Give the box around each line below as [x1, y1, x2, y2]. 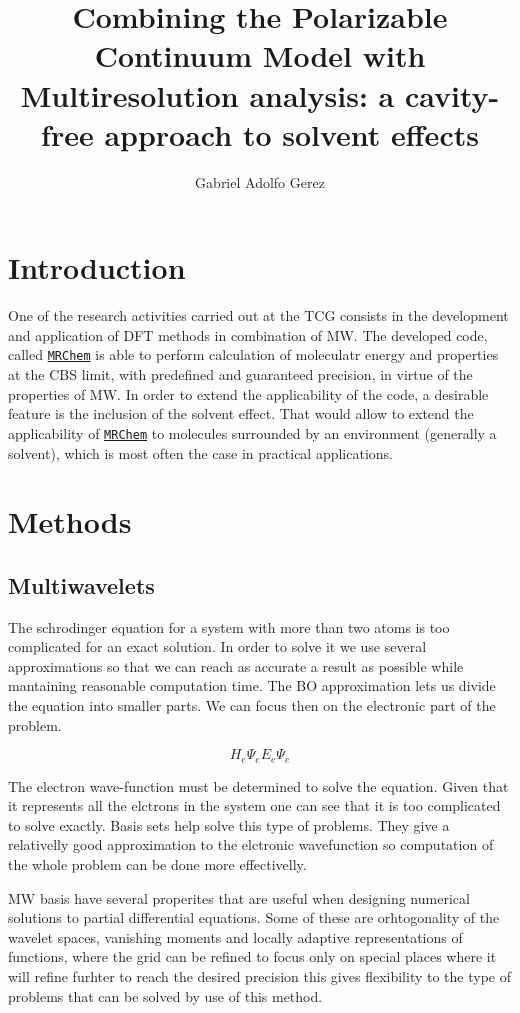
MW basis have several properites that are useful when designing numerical [8, 887, 470, 908]
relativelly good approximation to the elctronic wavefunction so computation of [8, 834, 494, 855]
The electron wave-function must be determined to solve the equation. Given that [8, 775, 509, 796]
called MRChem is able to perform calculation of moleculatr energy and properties [8, 344, 499, 365]
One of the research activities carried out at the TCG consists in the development [8, 305, 509, 326]
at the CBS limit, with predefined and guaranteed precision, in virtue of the [8, 364, 473, 385]
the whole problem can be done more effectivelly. [8, 854, 307, 875]
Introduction [8, 247, 186, 288]
